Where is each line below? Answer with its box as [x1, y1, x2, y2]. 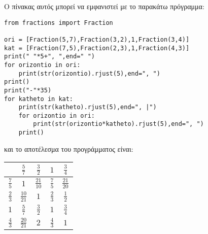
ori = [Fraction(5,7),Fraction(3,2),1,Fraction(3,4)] [4, 36, 190, 43]
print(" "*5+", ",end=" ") [4, 53, 95, 60]
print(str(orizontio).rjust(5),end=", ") [18, 70, 160, 77]
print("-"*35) [4, 86, 52, 94]
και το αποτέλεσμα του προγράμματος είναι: [4, 143, 133, 154]
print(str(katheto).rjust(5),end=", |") [18, 104, 157, 111]
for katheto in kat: [4, 95, 74, 103]
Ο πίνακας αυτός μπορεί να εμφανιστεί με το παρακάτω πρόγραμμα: [4, 1, 204, 11]
